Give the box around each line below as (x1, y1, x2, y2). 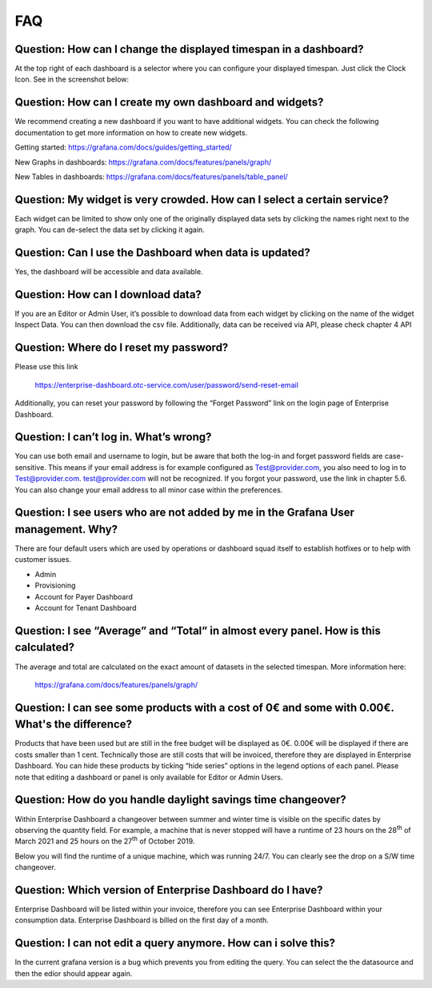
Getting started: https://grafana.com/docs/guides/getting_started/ (14, 142, 232, 152)
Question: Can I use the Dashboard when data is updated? (14, 246, 311, 260)
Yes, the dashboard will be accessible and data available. (14, 267, 203, 277)
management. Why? (14, 522, 118, 536)
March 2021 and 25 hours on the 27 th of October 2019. (14, 835, 195, 847)
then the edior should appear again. (14, 968, 133, 978)
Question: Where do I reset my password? (14, 341, 229, 355)
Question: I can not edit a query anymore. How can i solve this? (14, 936, 336, 950)
